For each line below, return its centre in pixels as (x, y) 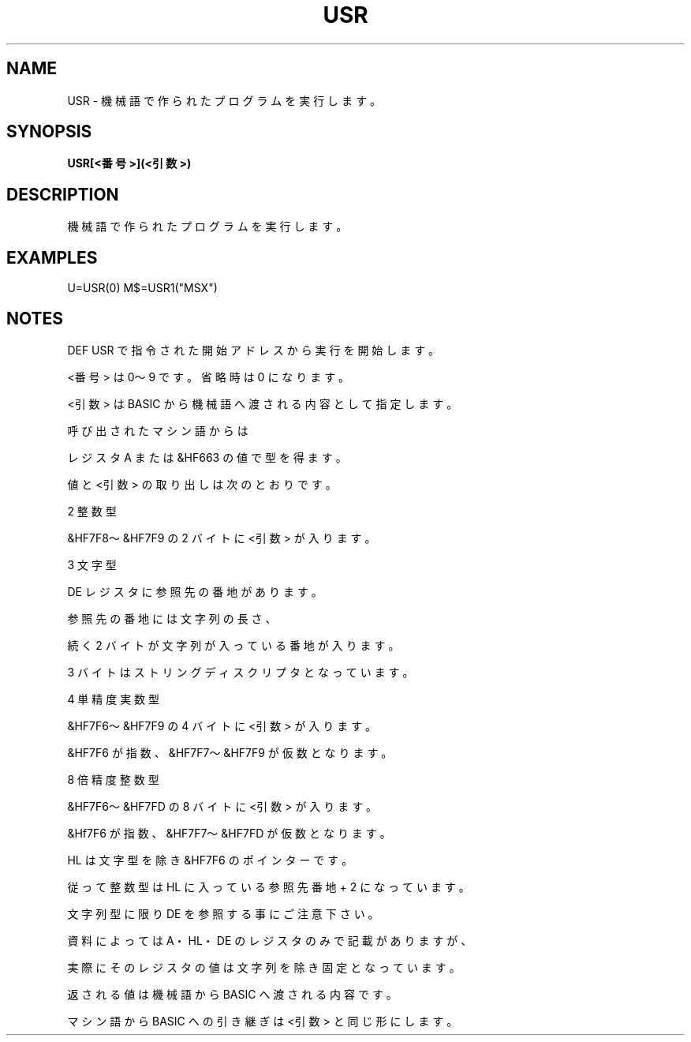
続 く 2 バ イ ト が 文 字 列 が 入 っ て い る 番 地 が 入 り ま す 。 (233, 645)
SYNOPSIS (49, 132)
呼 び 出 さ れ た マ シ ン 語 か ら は (158, 430)
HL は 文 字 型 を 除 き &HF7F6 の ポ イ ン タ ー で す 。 (210, 860)
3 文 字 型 (92, 564)
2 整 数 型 (92, 511)
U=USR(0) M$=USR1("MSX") (142, 288)
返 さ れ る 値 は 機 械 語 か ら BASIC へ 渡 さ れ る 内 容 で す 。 (232, 994)
